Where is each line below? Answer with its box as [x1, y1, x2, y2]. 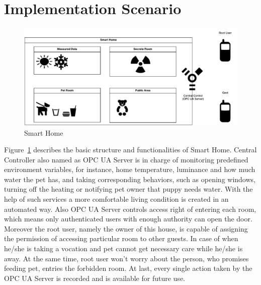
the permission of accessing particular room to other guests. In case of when [4, 233, 238, 244]
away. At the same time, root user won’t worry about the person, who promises [4, 253, 249, 263]
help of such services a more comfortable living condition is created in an [4, 194, 229, 204]
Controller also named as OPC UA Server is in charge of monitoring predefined [4, 154, 248, 164]
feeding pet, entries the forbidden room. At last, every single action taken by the [4, 263, 252, 273]
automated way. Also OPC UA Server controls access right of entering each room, [4, 203, 256, 214]
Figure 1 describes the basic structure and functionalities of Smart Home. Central [4, 144, 257, 155]
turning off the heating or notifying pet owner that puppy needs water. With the [4, 184, 253, 194]
